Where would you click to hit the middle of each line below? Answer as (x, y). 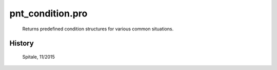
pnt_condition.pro (48, 13)
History (22, 43)
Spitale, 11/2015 (38, 57)
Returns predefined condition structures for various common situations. (98, 29)
